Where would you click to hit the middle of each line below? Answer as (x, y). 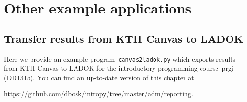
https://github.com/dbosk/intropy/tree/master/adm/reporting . (99, 94)
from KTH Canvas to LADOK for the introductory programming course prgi (119, 68)
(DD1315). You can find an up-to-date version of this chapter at (99, 77)
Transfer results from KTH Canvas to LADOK (124, 38)
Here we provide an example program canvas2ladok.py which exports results (120, 58)
